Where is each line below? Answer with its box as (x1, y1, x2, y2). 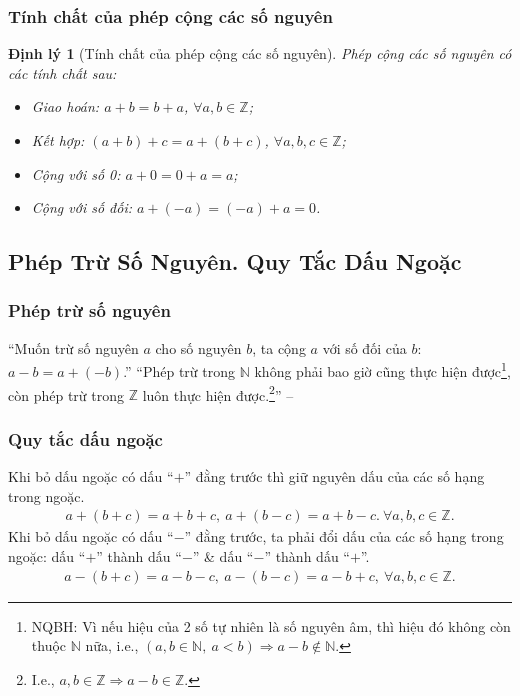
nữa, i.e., (85, 635, 139, 656)
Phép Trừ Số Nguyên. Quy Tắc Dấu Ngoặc (8, 246, 462, 277)
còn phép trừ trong (8, 384, 124, 405)
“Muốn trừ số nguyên (8, 337, 139, 358)
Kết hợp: (31, 130, 85, 150)
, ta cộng (252, 337, 306, 358)
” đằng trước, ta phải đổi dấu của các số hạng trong (184, 526, 504, 547)
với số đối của (322, 337, 407, 358)
